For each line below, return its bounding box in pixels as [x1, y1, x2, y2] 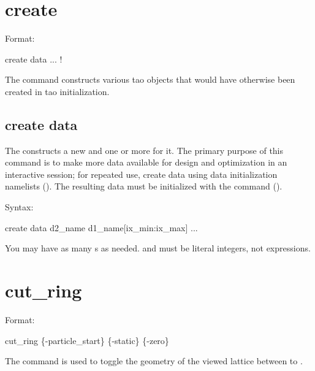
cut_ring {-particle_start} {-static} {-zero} [5, 334, 169, 346]
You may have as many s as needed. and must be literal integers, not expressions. [5, 242, 311, 254]
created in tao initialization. [5, 85, 110, 98]
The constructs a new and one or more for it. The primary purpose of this [5, 143, 284, 156]
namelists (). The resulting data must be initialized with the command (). [5, 180, 283, 193]
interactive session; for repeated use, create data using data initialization [5, 167, 278, 180]
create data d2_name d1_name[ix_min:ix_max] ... [5, 221, 198, 234]
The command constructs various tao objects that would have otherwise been [5, 73, 295, 86]
